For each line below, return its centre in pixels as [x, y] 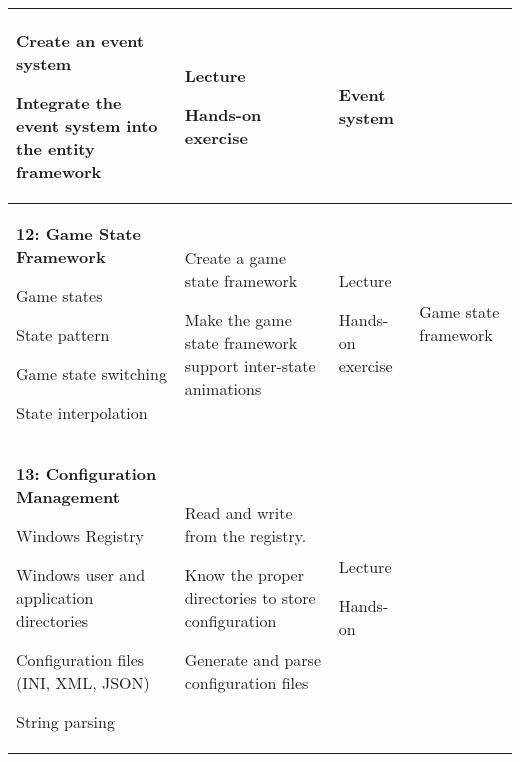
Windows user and [81, 574]
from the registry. [245, 535]
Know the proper [244, 574]
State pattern [63, 334]
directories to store [250, 597]
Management [68, 496]
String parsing [65, 721]
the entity [55, 148]
